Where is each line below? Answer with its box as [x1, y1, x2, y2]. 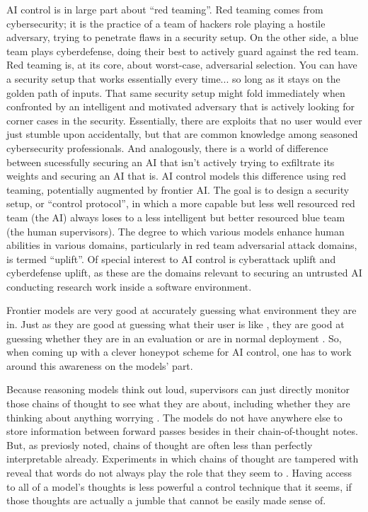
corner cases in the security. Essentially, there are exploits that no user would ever [6, 112, 362, 127]
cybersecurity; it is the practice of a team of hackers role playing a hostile [6, 16, 326, 30]
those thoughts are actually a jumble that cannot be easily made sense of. [6, 493, 326, 508]
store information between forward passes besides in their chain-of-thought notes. [6, 424, 358, 438]
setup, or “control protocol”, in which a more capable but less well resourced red [6, 196, 355, 211]
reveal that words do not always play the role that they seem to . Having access [6, 465, 352, 479]
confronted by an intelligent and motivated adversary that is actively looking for [6, 99, 355, 114]
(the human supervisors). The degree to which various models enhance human [6, 223, 345, 238]
